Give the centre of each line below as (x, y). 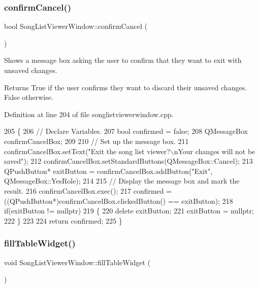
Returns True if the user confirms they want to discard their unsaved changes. (126, 87)
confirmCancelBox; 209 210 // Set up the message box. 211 (96, 141)
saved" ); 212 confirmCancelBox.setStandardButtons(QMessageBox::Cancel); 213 (128, 161)
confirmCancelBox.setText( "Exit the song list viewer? (87, 151)
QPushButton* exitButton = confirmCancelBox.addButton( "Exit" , (108, 171)
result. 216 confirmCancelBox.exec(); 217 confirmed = (88, 190)
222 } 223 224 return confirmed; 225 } (63, 220)
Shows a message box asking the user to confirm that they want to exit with (123, 60)
